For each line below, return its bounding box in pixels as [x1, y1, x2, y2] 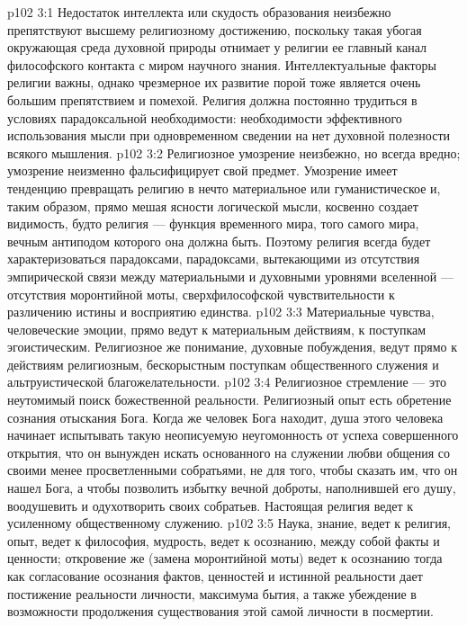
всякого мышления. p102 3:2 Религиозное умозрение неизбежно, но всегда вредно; [7, 143, 461, 162]
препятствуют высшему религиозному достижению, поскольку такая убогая [7, 20, 422, 39]
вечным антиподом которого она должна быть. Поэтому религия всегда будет [7, 231, 431, 250]
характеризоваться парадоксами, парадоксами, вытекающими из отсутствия [7, 249, 420, 268]
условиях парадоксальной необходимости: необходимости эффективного [7, 108, 402, 127]
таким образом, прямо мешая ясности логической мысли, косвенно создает [7, 196, 418, 215]
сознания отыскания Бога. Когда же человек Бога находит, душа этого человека [7, 407, 444, 426]
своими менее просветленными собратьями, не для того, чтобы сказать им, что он [7, 461, 458, 479]
